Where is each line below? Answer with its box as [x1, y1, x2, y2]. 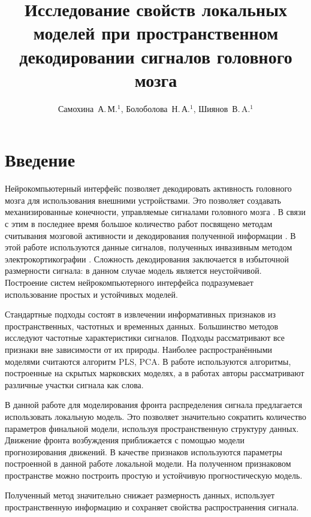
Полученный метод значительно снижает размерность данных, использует [5, 489, 275, 501]
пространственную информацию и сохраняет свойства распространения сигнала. [5, 501, 299, 513]
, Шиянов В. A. [193, 102, 250, 114]
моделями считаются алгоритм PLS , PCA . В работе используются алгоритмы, [5, 355, 291, 367]
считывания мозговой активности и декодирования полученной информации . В [5, 229, 296, 241]
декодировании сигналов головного [19, 44, 292, 68]
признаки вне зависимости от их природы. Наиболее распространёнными [5, 343, 273, 355]
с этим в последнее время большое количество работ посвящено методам [5, 217, 273, 229]
